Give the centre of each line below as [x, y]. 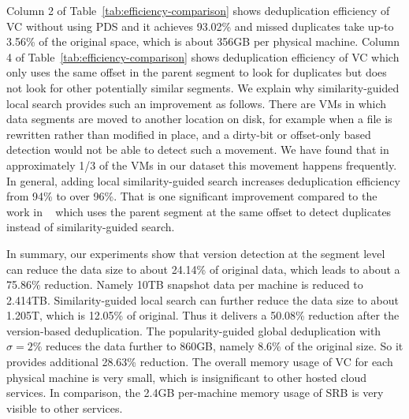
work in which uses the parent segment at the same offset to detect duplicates [199, 211]
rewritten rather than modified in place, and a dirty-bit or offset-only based [189, 134]
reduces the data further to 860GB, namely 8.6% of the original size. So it [224, 346]
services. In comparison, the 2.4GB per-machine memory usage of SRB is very [195, 393]
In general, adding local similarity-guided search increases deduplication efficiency [203, 180]
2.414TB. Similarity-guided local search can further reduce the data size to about [203, 299]
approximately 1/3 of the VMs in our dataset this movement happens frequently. [202, 165]
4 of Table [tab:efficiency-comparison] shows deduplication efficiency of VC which [203, 56]
